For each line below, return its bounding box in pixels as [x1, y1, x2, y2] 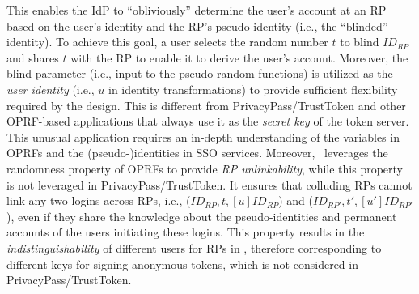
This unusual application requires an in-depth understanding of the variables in [6, 128, 400, 145]
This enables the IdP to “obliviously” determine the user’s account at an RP [6, 2, 387, 18]
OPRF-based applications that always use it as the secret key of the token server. [6, 113, 409, 130]
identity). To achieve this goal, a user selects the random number [6, 33, 328, 50]
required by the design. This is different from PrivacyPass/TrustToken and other [6, 96, 406, 113]
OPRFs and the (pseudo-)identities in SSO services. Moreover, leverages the [6, 144, 388, 161]
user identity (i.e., [6, 80, 95, 97]
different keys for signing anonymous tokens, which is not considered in [6, 255, 358, 272]
